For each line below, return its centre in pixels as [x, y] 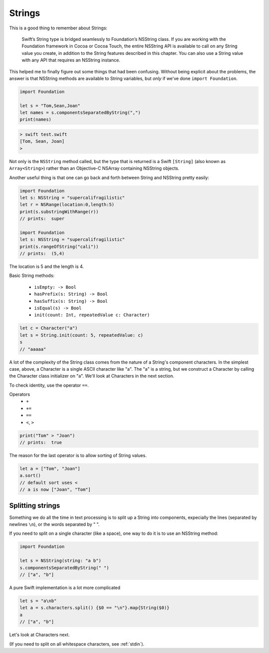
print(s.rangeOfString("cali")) [59, 246]
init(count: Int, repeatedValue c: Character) [92, 315]
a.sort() [30, 476]
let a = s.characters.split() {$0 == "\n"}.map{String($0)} [95, 608]
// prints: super [42, 219]
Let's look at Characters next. [39, 635]
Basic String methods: [32, 276]
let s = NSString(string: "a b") [61, 561]
